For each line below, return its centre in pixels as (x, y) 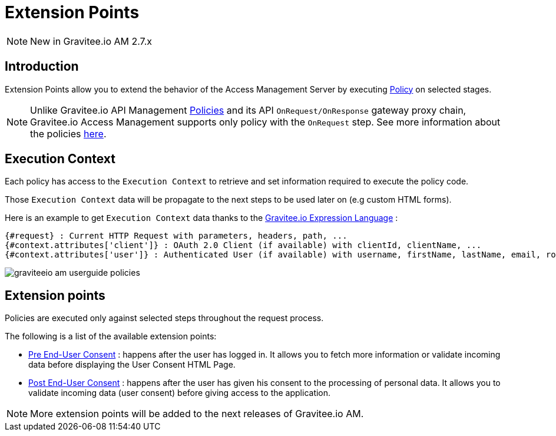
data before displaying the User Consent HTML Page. (132, 365)
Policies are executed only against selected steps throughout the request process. (164, 318)
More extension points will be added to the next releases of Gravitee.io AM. (197, 414)
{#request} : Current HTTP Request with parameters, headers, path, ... (176, 236)
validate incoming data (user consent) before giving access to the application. (180, 393)
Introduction (42, 67)
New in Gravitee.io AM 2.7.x (91, 41)
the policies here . (68, 133)
